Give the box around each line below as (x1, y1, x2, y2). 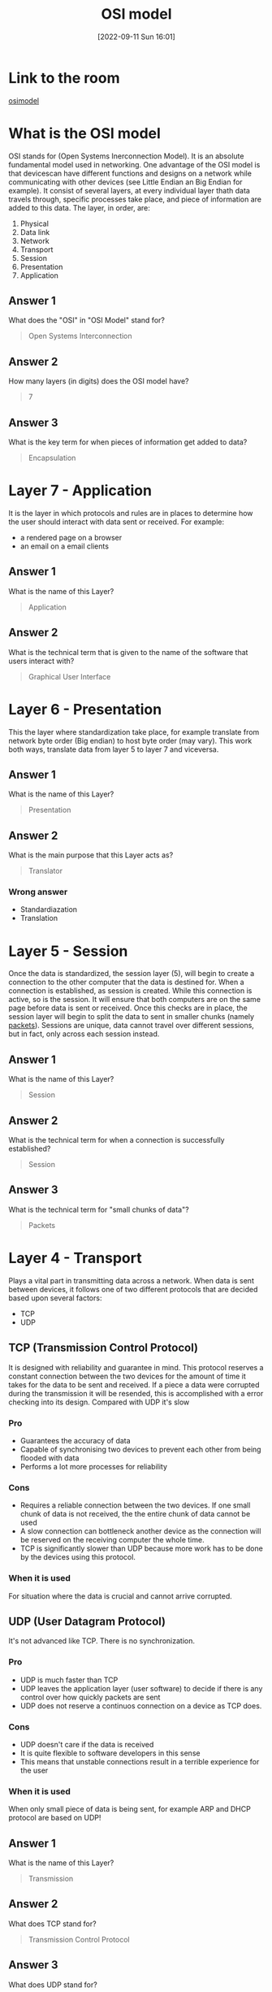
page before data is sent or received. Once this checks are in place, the (8, 1003, 248, 1013)
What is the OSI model (8, 124, 161, 142)
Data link (19, 227, 50, 237)
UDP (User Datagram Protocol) (8, 1614, 166, 1628)
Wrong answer (8, 887, 68, 898)
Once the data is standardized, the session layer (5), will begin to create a (8, 969, 255, 979)
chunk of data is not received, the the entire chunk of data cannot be (19, 1509, 251, 1519)
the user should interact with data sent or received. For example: (8, 517, 225, 527)
